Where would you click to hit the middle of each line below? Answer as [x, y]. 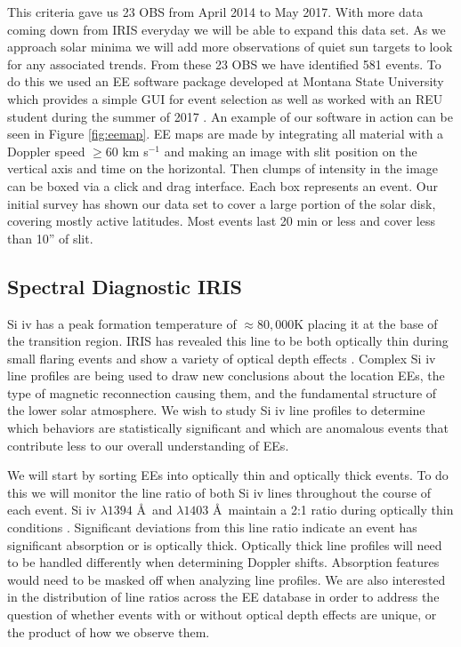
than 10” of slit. [50, 238]
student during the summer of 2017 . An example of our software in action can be [230, 116]
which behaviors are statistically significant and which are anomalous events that [228, 428]
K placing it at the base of [366, 323]
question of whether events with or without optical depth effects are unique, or [222, 615]
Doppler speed [46, 151]
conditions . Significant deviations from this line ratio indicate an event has [212, 527]
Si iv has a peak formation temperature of [122, 323]
